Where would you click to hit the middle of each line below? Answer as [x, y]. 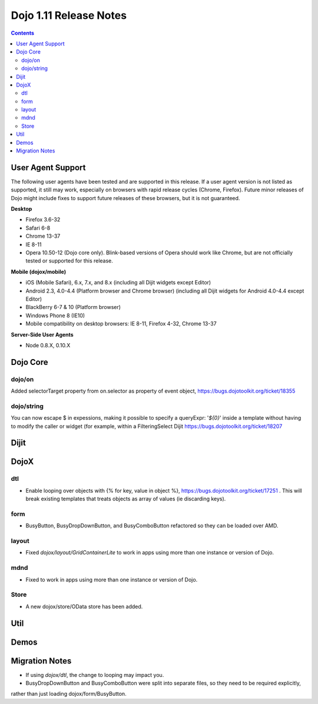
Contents [23, 33]
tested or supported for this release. [69, 261]
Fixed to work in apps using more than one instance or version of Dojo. [112, 579]
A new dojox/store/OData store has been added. [84, 606]
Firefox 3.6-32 [43, 220]
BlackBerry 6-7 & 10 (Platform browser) [73, 307]
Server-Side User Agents [42, 334]
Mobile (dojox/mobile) [39, 271]
